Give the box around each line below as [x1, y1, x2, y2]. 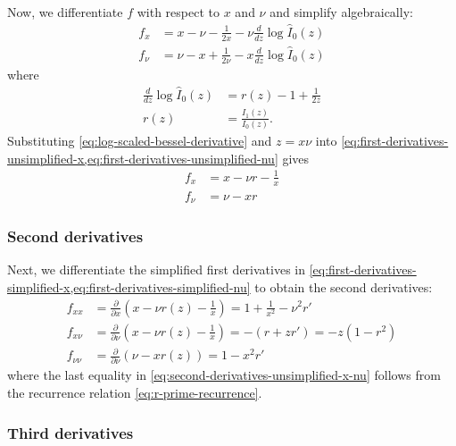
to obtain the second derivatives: [254, 277, 433, 296]
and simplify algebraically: [269, 3, 413, 21]
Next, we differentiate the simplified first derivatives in [7, 260, 305, 279]
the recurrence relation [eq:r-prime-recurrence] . [7, 383, 262, 402]
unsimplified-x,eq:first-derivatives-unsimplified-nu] [7, 148, 278, 167]
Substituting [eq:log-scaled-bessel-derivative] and [7, 131, 272, 150]
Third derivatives [7, 421, 134, 443]
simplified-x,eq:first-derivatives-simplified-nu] [7, 277, 251, 296]
